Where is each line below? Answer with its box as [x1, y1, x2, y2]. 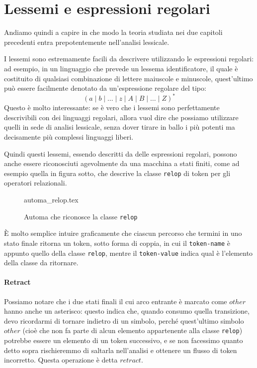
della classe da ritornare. [4, 257, 79, 268]
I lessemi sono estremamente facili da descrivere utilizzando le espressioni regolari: [4, 53, 254, 64]
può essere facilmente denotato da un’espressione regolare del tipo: [4, 83, 206, 93]
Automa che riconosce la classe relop [24, 211, 138, 221]
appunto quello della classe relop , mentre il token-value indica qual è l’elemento [4, 247, 253, 258]
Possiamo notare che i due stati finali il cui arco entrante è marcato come [4, 296, 227, 306]
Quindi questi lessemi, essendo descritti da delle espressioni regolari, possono [4, 148, 237, 159]
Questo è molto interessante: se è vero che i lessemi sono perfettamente [4, 102, 220, 113]
